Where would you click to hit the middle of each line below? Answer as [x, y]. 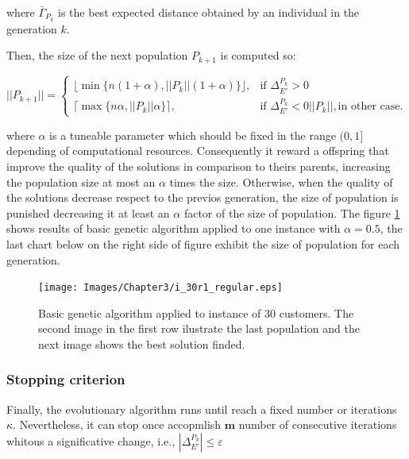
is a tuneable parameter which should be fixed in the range [193, 135]
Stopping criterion [66, 379]
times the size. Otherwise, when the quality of [281, 181]
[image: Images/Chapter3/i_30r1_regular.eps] [160, 288]
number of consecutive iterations [318, 424]
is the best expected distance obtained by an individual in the [209, 12]
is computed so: [258, 55]
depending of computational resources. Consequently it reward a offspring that [198, 150]
